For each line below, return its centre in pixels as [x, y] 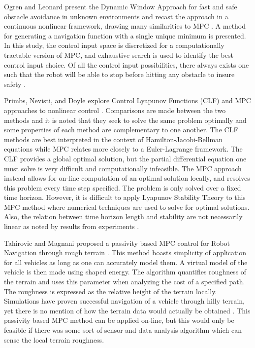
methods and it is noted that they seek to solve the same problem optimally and [125, 120]
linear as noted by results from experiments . [72, 226]
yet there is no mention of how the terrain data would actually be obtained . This [127, 310]
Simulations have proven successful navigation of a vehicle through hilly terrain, [124, 301]
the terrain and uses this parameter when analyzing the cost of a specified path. [125, 282]
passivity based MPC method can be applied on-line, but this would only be [119, 320]
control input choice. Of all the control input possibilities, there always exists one [127, 64]
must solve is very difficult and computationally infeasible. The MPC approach [123, 168]
